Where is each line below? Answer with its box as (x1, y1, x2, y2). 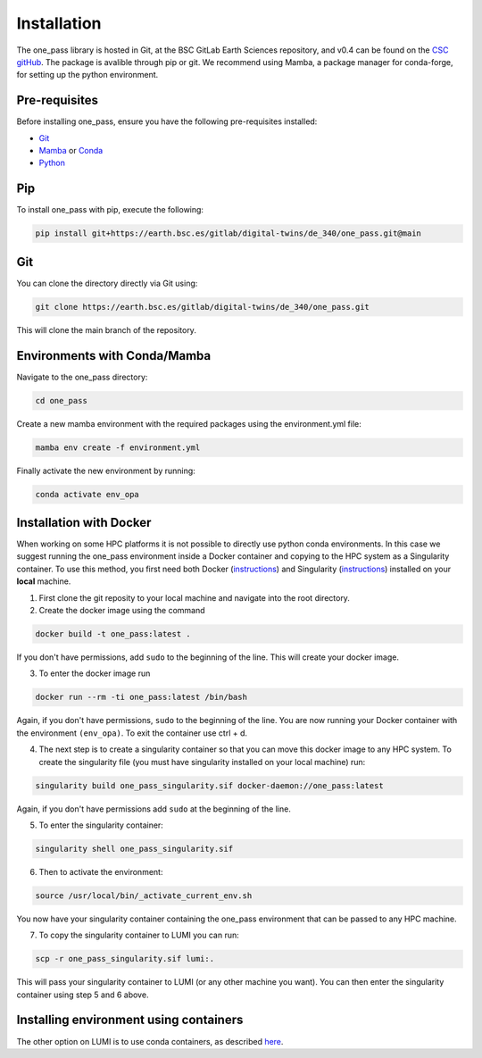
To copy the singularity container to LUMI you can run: (38, 929, 240, 941)
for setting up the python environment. (16, 70, 159, 80)
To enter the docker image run (38, 668, 151, 679)
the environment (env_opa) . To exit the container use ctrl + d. (16, 728, 248, 738)
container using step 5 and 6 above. (16, 989, 149, 1000)
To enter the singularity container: (38, 820, 164, 830)
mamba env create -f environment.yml (35, 442, 201, 453)
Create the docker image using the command (38, 605, 205, 616)
